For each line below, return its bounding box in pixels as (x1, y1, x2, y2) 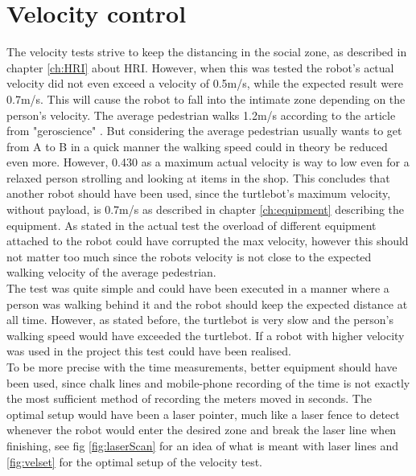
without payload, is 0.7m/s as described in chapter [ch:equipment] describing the (6, 201, 405, 218)
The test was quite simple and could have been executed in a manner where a (6, 280, 389, 297)
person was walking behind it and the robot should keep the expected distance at (6, 295, 408, 312)
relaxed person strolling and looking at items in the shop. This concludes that (6, 169, 390, 186)
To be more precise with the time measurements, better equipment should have (6, 359, 397, 375)
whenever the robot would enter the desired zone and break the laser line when (6, 421, 397, 438)
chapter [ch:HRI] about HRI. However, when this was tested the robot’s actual (6, 59, 394, 76)
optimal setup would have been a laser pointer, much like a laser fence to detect (6, 405, 400, 422)
